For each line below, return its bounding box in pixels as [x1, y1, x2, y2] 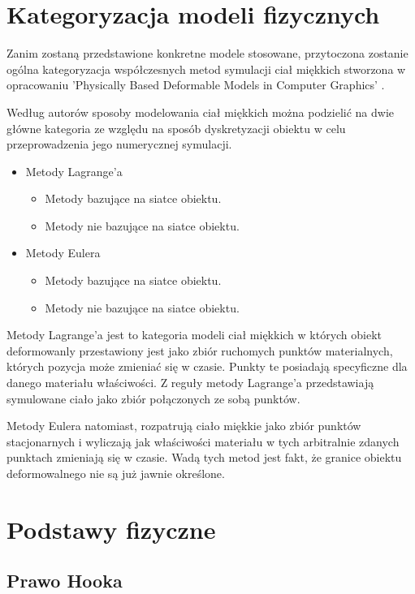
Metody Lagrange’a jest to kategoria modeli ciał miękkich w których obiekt [6, 326, 383, 343]
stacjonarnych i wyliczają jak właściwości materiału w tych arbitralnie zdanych [6, 433, 400, 450]
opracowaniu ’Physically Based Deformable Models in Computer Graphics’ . [6, 76, 385, 93]
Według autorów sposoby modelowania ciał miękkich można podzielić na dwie [6, 103, 395, 120]
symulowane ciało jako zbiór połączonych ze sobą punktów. [6, 390, 300, 407]
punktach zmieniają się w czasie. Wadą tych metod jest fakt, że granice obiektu [6, 449, 402, 466]
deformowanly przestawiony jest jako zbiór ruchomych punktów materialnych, [6, 342, 393, 359]
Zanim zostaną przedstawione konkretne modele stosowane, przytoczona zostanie [6, 45, 409, 62]
